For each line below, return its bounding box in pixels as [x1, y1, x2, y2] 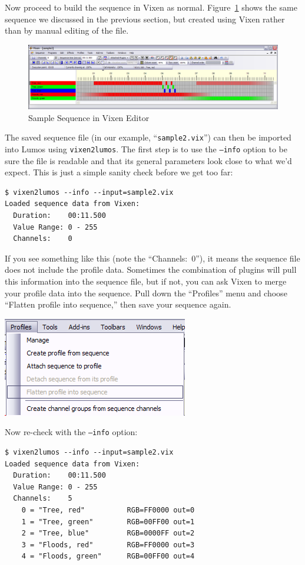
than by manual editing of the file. [5, 24, 129, 37]
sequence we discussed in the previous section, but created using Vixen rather [5, 12, 285, 25]
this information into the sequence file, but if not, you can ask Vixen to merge [5, 275, 287, 287]
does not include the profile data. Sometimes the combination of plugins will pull [5, 263, 297, 276]
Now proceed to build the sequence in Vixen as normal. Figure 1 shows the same [5, 1, 297, 13]
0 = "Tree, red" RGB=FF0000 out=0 [21, 505, 195, 514]
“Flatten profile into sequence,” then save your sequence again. [5, 298, 231, 311]
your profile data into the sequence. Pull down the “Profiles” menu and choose [5, 286, 287, 299]
